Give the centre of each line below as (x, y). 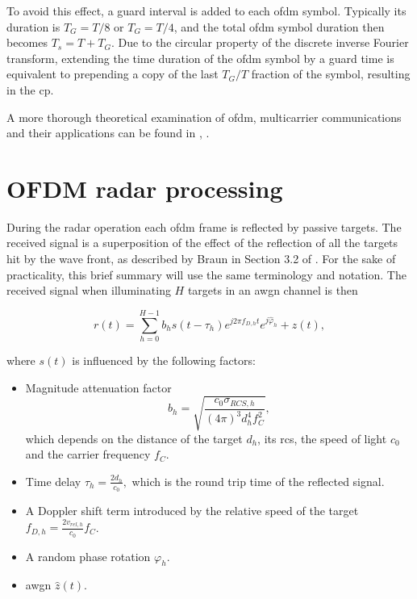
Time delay (53, 481)
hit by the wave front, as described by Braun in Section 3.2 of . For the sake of (201, 259)
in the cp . (30, 89)
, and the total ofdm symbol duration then (279, 26)
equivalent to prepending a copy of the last (113, 74)
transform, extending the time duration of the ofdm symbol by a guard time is (200, 58)
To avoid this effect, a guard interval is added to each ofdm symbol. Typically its (206, 10)
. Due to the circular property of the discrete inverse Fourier (260, 42)
